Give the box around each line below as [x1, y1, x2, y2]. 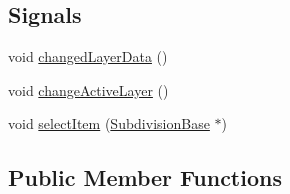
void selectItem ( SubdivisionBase [8, 113, 210, 134]
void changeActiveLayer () [8, 79, 169, 100]
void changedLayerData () [8, 46, 168, 67]
